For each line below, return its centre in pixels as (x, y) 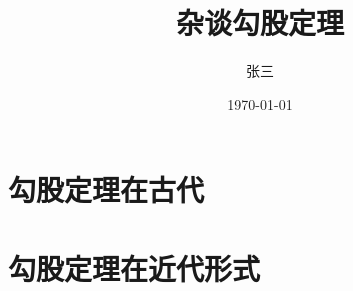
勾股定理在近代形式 (134, 267)
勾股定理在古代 (106, 189)
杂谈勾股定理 (259, 22)
